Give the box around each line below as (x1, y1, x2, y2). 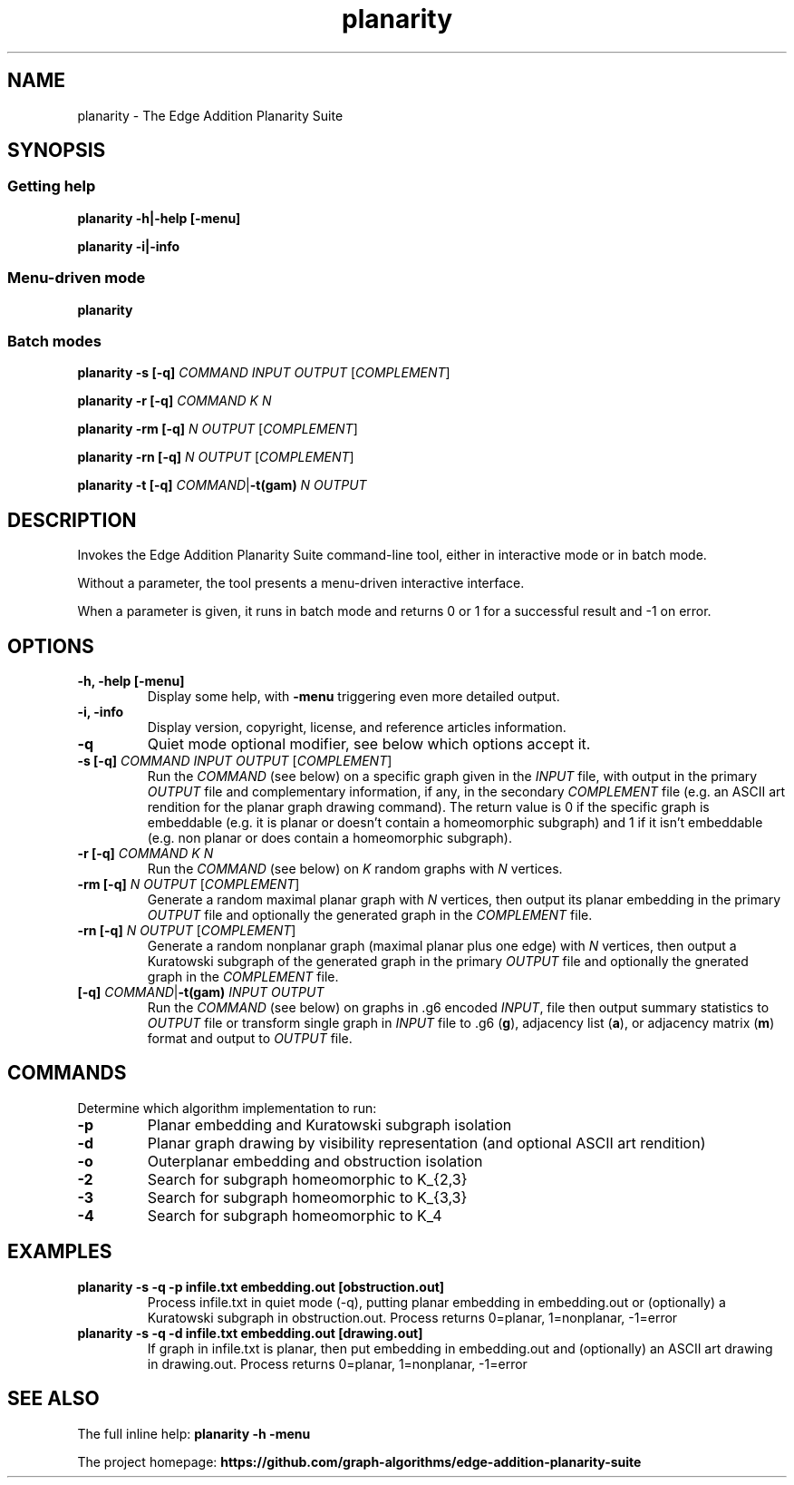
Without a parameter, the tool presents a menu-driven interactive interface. (77, 575, 525, 591)
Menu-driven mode (7, 269, 146, 288)
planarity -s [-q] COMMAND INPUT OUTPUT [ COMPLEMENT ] (77, 365, 450, 381)
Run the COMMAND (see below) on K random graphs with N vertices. (147, 861, 563, 876)
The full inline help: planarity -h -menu (77, 1425, 311, 1441)
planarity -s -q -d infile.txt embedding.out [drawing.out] (77, 1324, 423, 1341)
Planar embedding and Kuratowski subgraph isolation (147, 1115, 512, 1134)
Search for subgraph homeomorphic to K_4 (147, 1206, 442, 1225)
